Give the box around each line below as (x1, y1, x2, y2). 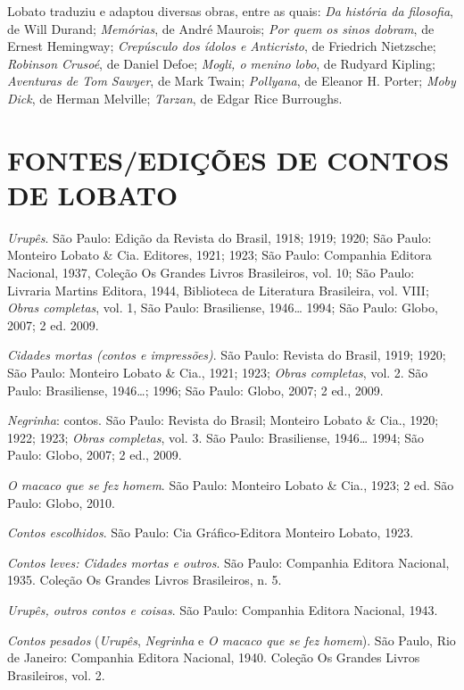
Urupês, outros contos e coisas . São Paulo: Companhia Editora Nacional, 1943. (7, 600, 438, 619)
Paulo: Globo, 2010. (7, 493, 115, 511)
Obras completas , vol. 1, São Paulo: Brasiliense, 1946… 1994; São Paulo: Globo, (7, 298, 438, 317)
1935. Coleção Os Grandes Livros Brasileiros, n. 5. (7, 570, 282, 589)
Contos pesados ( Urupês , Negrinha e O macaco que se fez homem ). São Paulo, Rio (7, 630, 456, 649)
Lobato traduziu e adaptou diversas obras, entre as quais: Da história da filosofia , (7, 2, 454, 20)
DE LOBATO (7, 176, 178, 212)
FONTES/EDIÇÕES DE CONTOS (7, 141, 450, 178)
